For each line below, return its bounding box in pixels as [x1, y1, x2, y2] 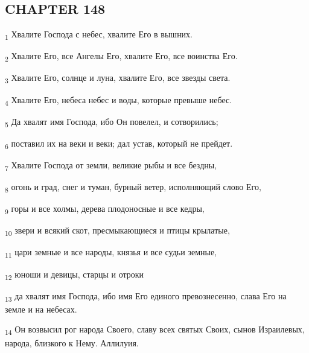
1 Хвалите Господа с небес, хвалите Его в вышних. [5, 28, 193, 42]
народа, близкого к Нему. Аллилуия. [5, 336, 139, 349]
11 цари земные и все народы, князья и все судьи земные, [5, 246, 217, 260]
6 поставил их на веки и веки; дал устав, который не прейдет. [5, 136, 233, 151]
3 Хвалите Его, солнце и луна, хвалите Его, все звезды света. [5, 71, 231, 86]
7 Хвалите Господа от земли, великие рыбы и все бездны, [5, 158, 217, 173]
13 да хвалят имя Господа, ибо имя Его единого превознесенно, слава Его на [5, 289, 287, 304]
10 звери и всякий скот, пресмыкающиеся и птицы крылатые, [5, 224, 230, 238]
